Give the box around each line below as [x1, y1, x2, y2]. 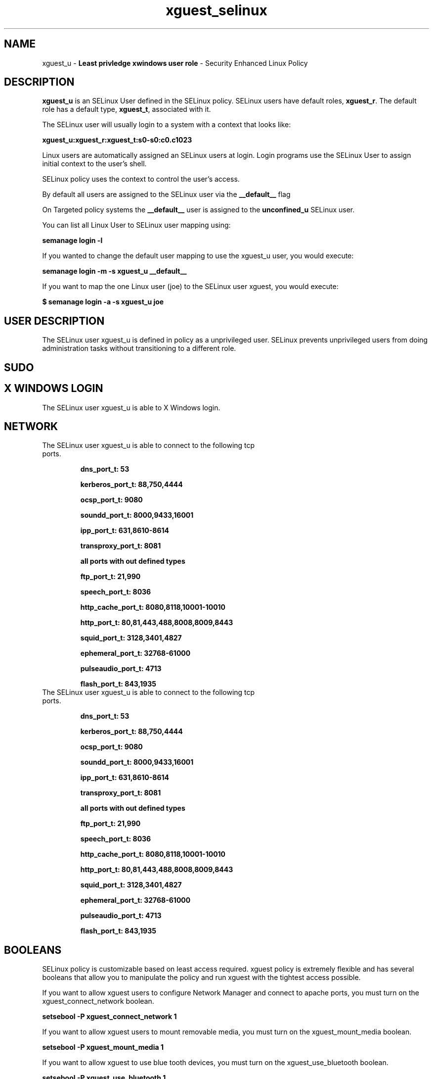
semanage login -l [42, 236, 103, 245]
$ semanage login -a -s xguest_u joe [42, 297, 164, 306]
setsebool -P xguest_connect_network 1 [42, 1012, 177, 1021]
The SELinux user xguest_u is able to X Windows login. [42, 403, 220, 412]
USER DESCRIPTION [4, 314, 105, 327]
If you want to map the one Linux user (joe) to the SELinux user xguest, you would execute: [42, 282, 339, 291]
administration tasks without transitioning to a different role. [42, 344, 236, 353]
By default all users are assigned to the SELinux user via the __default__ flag [42, 190, 291, 199]
